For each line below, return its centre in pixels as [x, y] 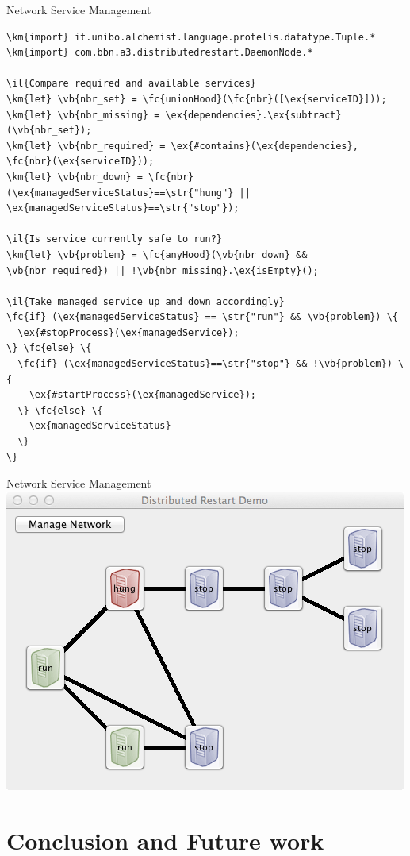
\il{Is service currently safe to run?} [115, 239]
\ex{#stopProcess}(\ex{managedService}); [128, 332]
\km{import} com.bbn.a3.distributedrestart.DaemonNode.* [160, 53]
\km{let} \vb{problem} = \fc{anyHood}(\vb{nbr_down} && [157, 254]
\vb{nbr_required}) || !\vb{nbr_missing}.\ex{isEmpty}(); [163, 270]
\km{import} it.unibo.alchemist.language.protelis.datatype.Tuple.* [191, 37]
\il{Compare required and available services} [131, 84]
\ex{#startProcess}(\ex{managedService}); [142, 395]
